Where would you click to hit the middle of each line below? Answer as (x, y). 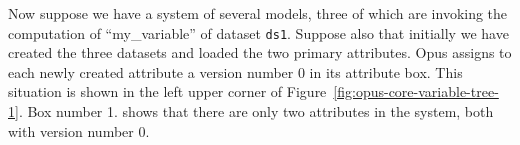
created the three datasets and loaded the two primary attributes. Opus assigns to (260, 52)
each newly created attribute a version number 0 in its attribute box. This (235, 71)
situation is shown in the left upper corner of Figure (167, 91)
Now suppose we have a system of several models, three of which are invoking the (258, 13)
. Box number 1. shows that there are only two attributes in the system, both (256, 111)
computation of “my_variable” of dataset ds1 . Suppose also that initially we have (258, 32)
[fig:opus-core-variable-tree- (416, 91)
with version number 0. (79, 130)
